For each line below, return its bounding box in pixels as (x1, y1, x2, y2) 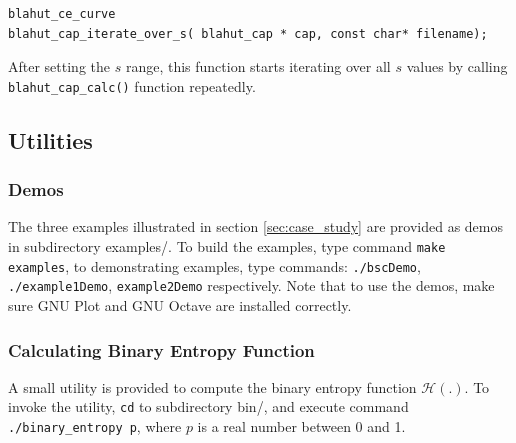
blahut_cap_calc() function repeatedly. (8, 75, 256, 96)
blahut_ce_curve (8, 7, 116, 21)
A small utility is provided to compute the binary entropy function (8, 376, 417, 397)
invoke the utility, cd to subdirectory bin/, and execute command (8, 396, 409, 417)
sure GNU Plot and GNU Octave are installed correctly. (8, 295, 352, 315)
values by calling (406, 56, 508, 77)
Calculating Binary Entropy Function (8, 337, 315, 362)
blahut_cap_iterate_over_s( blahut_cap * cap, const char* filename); (8, 26, 488, 41)
